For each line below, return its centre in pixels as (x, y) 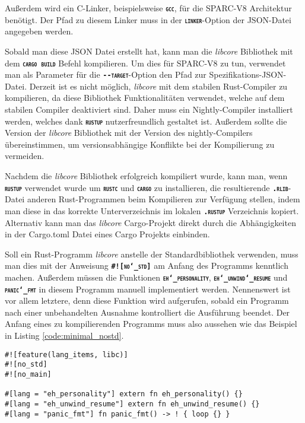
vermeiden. (25, 156)
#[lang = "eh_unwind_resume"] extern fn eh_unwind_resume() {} (132, 404)
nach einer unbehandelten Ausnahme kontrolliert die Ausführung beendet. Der (147, 312)
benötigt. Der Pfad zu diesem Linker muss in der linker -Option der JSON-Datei (148, 19)
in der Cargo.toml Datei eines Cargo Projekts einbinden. (107, 234)
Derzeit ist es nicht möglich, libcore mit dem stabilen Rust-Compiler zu (158, 86)
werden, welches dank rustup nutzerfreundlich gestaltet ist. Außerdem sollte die (146, 121)
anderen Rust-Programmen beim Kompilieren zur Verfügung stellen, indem (163, 199)
